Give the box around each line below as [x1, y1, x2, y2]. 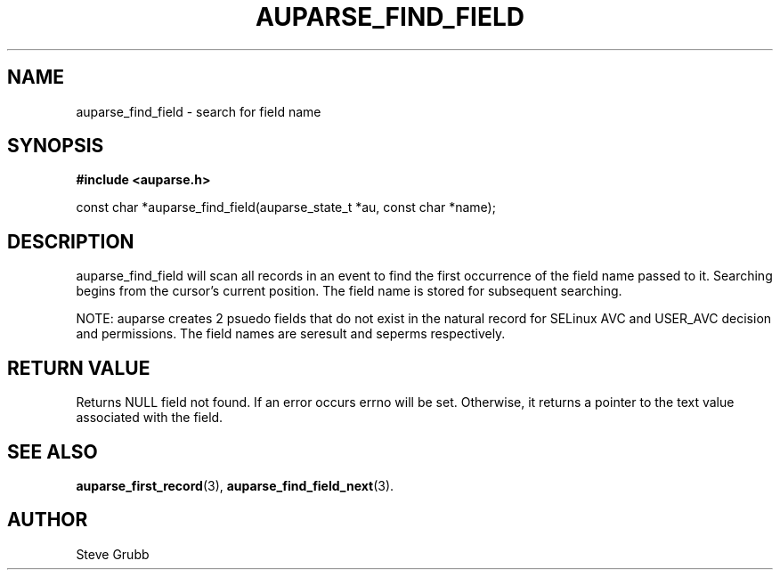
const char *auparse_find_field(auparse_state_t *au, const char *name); [76, 199, 496, 215]
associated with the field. [76, 410, 223, 426]
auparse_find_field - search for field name [76, 103, 321, 119]
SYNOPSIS [7, 134, 104, 158]
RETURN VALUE [7, 356, 150, 379]
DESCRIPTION [7, 230, 134, 253]
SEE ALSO [7, 440, 98, 463]
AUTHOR [7, 508, 88, 532]
